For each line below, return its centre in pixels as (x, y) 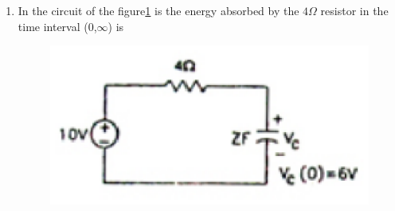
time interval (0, (57, 26)
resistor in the (354, 10)
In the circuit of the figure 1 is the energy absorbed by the (158, 10)
